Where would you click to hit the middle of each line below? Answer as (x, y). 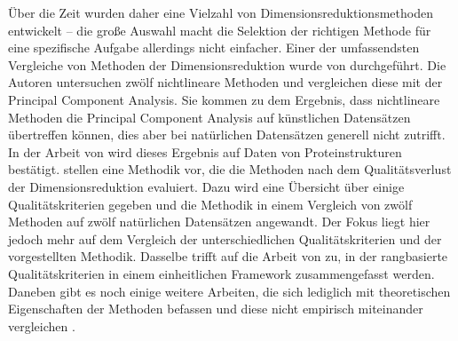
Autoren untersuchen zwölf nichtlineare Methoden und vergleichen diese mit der (225, 82)
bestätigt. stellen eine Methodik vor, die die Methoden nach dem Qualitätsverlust (230, 169)
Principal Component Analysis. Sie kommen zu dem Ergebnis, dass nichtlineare (224, 99)
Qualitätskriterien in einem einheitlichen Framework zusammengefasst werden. (221, 273)
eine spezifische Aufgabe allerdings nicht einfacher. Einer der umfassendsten (214, 48)
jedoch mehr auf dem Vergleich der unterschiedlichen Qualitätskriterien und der (225, 238)
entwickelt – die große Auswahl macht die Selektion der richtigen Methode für (220, 30)
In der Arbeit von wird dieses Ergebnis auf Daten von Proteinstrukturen (205, 151)
